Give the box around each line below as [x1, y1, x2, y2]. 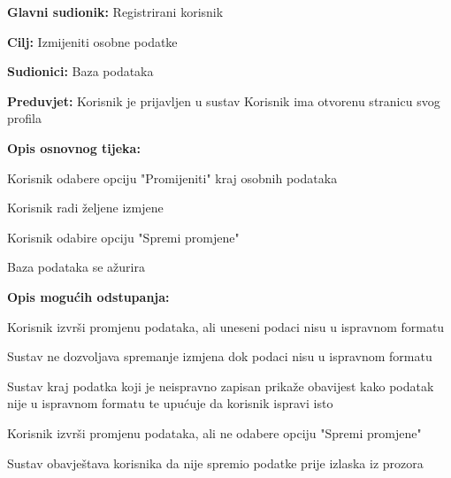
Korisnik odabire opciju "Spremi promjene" [7, 227, 240, 246]
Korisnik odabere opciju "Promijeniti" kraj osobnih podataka [7, 168, 338, 187]
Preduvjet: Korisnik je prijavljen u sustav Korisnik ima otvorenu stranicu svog [7, 91, 440, 110]
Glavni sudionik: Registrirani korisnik [7, 3, 224, 20]
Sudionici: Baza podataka [7, 62, 154, 81]
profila [7, 109, 42, 127]
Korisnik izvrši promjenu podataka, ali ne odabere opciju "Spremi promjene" [7, 423, 422, 442]
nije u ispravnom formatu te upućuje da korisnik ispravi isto [7, 394, 333, 412]
